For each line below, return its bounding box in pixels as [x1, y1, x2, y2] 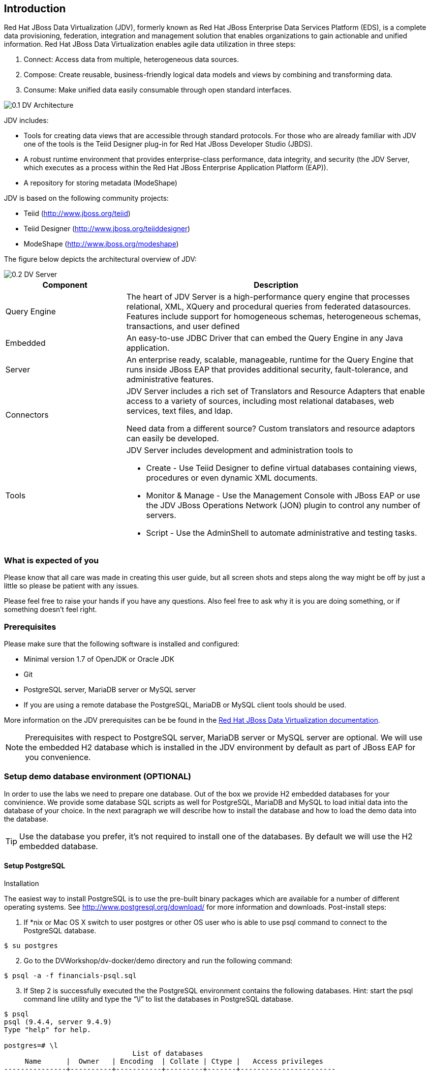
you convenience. [25, 752, 91, 762]
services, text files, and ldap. [126, 406, 233, 416]
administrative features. [126, 374, 214, 385]
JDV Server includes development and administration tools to [126, 445, 353, 456]
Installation [4, 879, 39, 888]
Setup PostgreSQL [4, 861, 65, 870]
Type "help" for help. [4, 1025, 92, 1034]
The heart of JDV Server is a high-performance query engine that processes [126, 292, 410, 302]
